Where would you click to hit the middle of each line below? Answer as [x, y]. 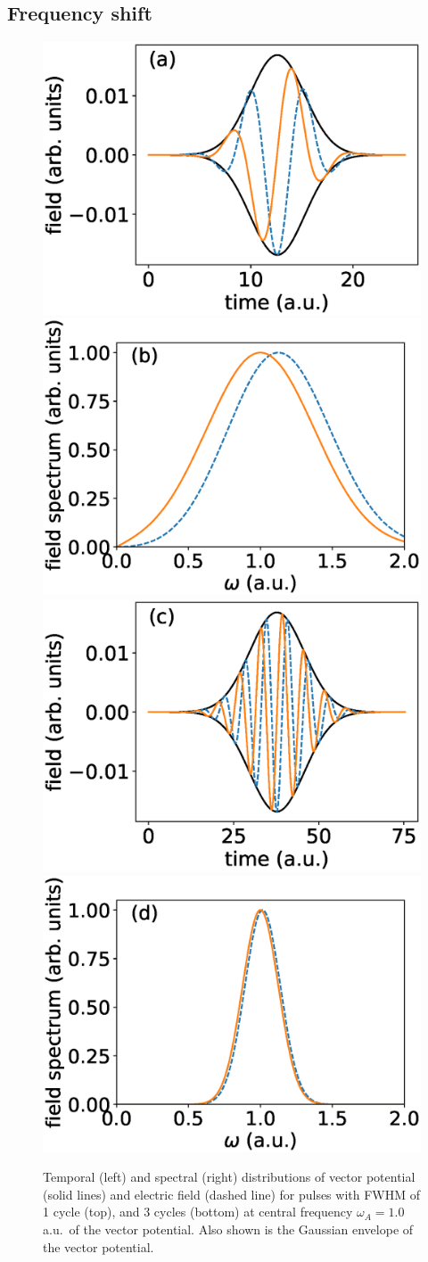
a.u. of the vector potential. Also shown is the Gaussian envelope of [228, 1229]
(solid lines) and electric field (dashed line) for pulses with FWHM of [232, 1194]
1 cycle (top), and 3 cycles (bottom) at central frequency [198, 1212]
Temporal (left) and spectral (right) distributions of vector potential [229, 1177]
